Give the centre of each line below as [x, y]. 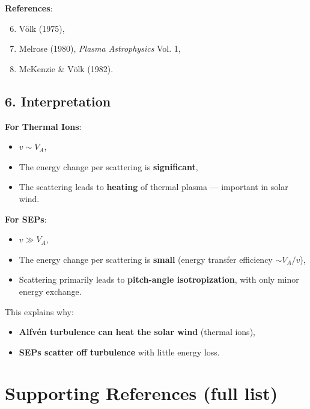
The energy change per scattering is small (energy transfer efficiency [146, 259]
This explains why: [39, 311]
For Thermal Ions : [43, 126]
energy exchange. [50, 291]
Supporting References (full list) [141, 393]
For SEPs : [26, 219]
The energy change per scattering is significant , [108, 166]
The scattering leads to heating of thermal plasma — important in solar [153, 187]
